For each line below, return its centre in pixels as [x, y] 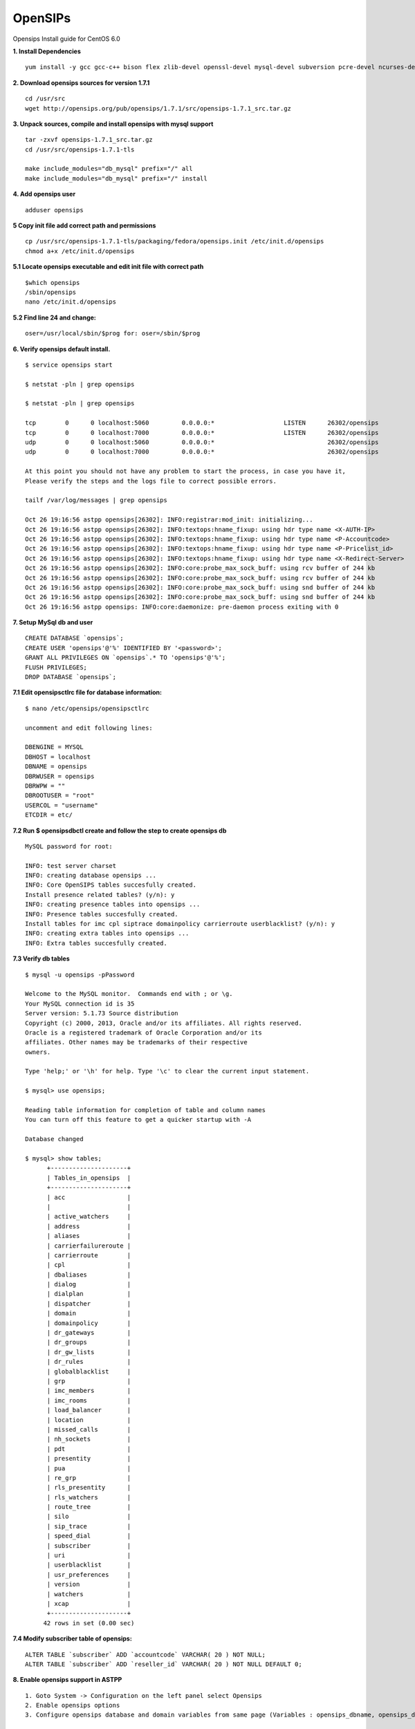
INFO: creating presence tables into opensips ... [113, 905]
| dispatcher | [89, 1303]
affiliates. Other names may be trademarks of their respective [137, 1042]
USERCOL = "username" [62, 805]
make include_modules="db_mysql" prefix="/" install [116, 178]
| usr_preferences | [89, 1574]
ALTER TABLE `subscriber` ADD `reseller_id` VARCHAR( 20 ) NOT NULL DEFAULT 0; [164, 1664]
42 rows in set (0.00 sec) [89, 1623]
